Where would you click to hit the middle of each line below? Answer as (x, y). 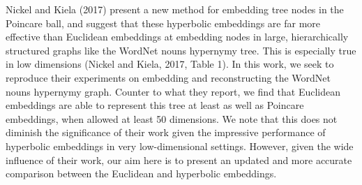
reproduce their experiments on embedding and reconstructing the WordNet (168, 77)
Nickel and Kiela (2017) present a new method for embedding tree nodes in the (175, 9)
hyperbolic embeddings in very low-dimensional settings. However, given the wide (180, 146)
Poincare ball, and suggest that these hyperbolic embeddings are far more (163, 23)
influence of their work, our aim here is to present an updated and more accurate (179, 160)
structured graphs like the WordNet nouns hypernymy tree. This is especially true (181, 50)
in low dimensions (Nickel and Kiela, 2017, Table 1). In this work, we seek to (170, 64)
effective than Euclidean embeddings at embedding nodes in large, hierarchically (177, 37)
